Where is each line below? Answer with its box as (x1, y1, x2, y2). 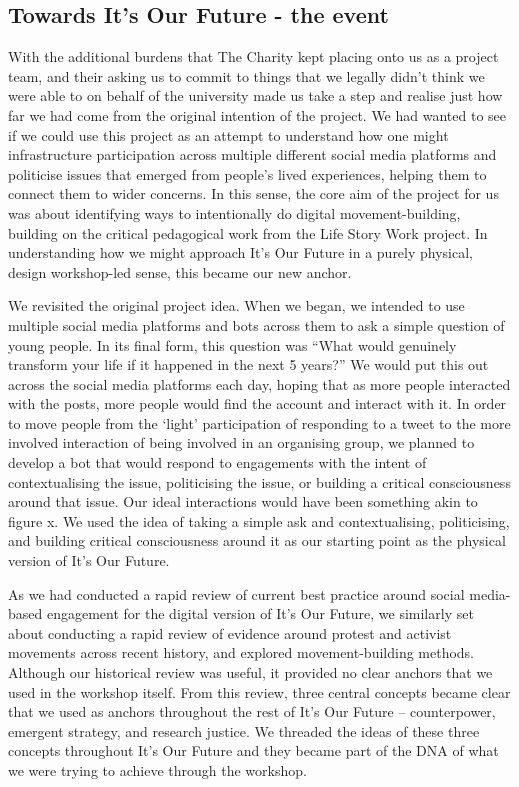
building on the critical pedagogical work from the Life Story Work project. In (8, 222, 488, 243)
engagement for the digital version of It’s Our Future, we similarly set (46, 603, 474, 624)
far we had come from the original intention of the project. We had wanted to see (8, 104, 506, 125)
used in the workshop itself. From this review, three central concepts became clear (8, 681, 511, 702)
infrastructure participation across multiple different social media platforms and (8, 144, 497, 165)
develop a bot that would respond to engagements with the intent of (8, 452, 427, 473)
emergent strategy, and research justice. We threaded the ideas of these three (8, 720, 480, 741)
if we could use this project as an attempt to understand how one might (8, 124, 449, 145)
